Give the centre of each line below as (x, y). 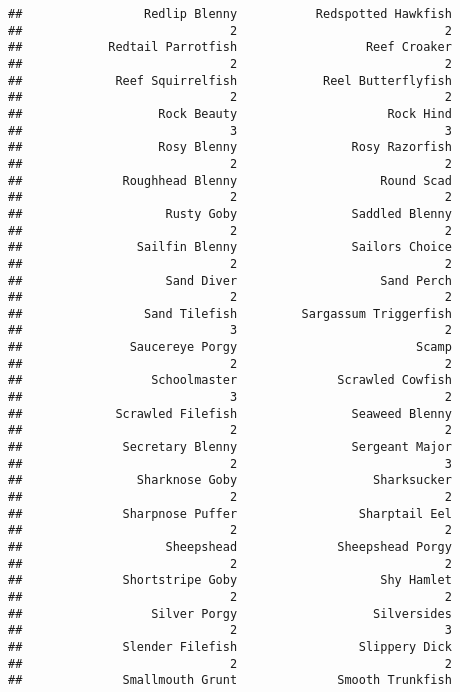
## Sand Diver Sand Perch (230, 280)
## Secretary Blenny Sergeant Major (230, 447)
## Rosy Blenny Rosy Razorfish (230, 147)
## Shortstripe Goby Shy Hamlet (230, 580)
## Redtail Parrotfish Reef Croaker (230, 47)
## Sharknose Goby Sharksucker (230, 480)
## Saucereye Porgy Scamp (230, 347)
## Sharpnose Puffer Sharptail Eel (230, 513)
